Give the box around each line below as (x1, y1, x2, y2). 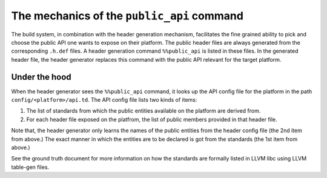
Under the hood (11, 71, 72, 82)
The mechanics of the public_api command (11, 9, 243, 22)
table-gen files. (11, 163, 50, 171)
